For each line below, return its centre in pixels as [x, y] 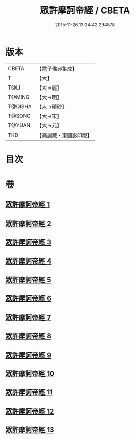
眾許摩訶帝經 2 [28, 223]
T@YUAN [19, 125]
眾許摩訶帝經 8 [28, 336]
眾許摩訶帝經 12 [30, 411]
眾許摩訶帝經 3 [28, 243]
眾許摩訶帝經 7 [28, 317]
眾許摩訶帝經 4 [28, 261]
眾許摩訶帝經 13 [30, 430]
